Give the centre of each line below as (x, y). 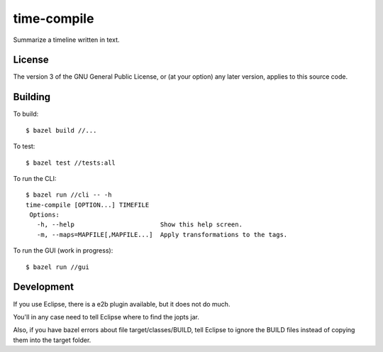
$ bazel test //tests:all (71, 163)
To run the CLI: (35, 178)
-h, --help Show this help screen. (139, 225)
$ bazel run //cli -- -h (69, 195)
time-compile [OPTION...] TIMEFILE (88, 205)
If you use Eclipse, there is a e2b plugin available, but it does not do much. (122, 304)
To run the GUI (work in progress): (63, 251)
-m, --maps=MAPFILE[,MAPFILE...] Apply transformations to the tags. (162, 235)
